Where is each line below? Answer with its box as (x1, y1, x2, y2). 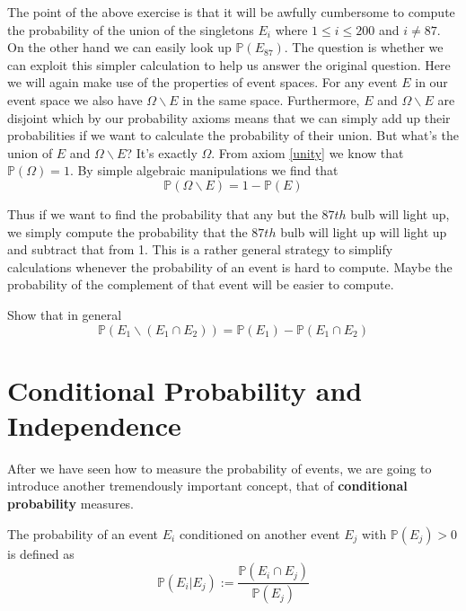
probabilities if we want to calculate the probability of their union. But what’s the (7, 126, 459, 145)
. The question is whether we (284, 38, 444, 57)
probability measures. (7, 494, 135, 512)
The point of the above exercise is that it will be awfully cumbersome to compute (7, 3, 455, 21)
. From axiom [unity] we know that (211, 143, 404, 162)
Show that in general (7, 305, 122, 323)
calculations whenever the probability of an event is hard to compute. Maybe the (7, 257, 453, 276)
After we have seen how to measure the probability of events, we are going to (7, 458, 432, 477)
